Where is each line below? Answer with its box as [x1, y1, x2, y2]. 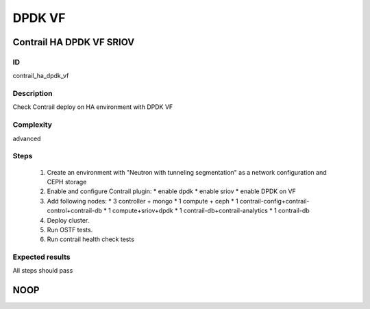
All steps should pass [12, 267, 73, 275]
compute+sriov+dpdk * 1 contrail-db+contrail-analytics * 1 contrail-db [112, 206, 310, 215]
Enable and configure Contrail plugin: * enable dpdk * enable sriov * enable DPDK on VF [47, 187, 296, 195]
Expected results [12, 252, 71, 262]
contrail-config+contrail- [240, 197, 310, 205]
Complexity [12, 120, 53, 129]
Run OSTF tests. [47, 225, 93, 234]
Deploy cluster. [47, 216, 90, 224]
